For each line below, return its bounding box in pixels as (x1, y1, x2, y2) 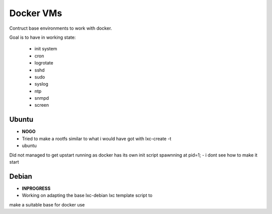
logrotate (34, 60, 53, 66)
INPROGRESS (22, 185, 51, 191)
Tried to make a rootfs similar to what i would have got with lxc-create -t (22, 135, 171, 141)
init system (34, 46, 57, 52)
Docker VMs (9, 8, 62, 19)
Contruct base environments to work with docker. (9, 25, 112, 31)
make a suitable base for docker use (9, 201, 85, 207)
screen (34, 102, 49, 108)
